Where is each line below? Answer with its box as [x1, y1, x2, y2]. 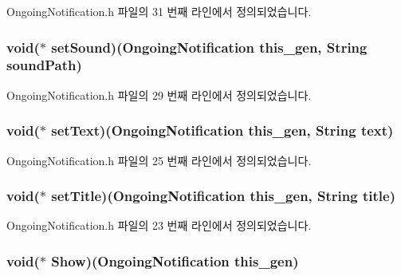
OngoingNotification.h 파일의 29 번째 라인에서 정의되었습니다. [6, 86, 312, 103]
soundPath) [6, 55, 82, 75]
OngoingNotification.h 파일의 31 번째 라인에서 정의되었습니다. [6, 3, 312, 19]
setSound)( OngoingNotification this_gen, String [51, 37, 368, 57]
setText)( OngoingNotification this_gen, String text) [51, 120, 394, 140]
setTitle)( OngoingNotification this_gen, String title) [51, 186, 395, 206]
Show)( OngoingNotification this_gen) [51, 250, 299, 270]
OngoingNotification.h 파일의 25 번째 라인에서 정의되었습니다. [6, 152, 312, 168]
